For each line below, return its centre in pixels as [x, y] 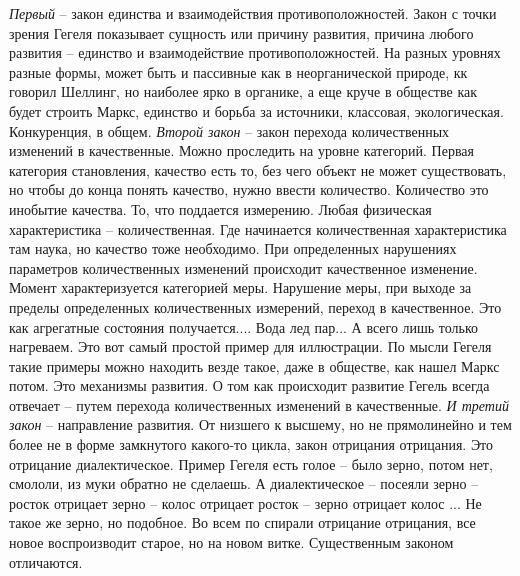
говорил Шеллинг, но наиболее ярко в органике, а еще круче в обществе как [243, 91]
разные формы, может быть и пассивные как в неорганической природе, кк [238, 71]
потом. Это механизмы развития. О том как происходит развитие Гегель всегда [249, 385]
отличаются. [46, 561]
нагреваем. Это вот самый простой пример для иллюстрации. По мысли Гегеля [250, 346]
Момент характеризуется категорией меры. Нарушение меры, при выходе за [240, 287]
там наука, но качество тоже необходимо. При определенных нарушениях [233, 248]
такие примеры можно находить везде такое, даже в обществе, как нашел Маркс [254, 365]
